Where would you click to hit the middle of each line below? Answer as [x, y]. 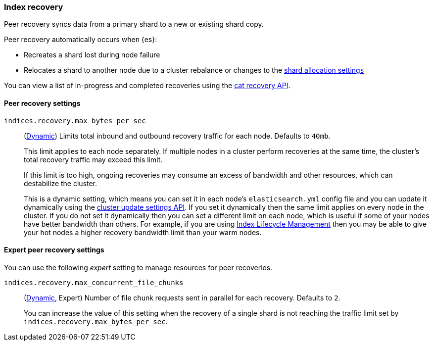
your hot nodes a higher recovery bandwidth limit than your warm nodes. [143, 232]
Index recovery [34, 7]
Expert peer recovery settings [54, 250]
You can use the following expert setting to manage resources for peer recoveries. [138, 267]
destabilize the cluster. [61, 183]
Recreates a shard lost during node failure [92, 55]
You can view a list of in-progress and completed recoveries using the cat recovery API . [147, 86]
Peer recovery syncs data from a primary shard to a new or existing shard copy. [134, 24]
